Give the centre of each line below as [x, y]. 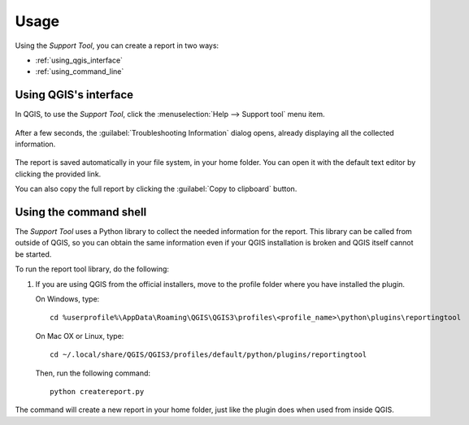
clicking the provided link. [58, 174]
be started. [33, 254]
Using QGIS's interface [74, 95]
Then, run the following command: [93, 373]
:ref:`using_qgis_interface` [79, 60]
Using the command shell [81, 212]
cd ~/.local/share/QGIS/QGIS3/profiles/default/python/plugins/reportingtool [208, 355]
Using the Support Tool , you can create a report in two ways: [117, 46]
